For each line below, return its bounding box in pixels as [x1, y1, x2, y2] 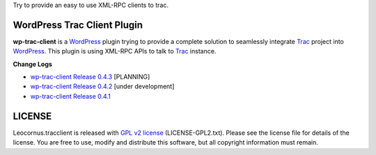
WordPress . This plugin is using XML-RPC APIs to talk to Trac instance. [13, 47, 217, 56]
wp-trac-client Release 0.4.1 [30, 92, 111, 100]
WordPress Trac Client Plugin [13, 19, 143, 31]
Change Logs [13, 60, 52, 68]
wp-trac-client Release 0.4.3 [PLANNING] [30, 73, 150, 81]
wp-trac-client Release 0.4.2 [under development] [30, 82, 175, 90]
